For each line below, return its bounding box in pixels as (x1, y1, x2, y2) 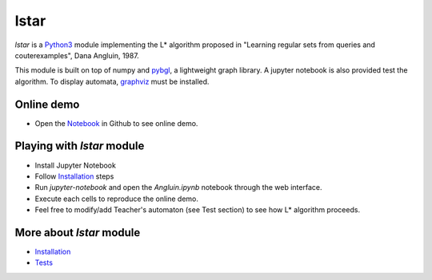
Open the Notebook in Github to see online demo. (34, 118, 198, 128)
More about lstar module (14, 226, 141, 239)
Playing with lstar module (14, 140, 145, 153)
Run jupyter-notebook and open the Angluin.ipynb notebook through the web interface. (34, 183, 322, 192)
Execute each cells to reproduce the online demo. (34, 194, 199, 203)
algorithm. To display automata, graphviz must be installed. (14, 77, 210, 86)
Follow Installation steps (34, 172, 114, 181)
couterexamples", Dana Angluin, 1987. (14, 50, 139, 60)
